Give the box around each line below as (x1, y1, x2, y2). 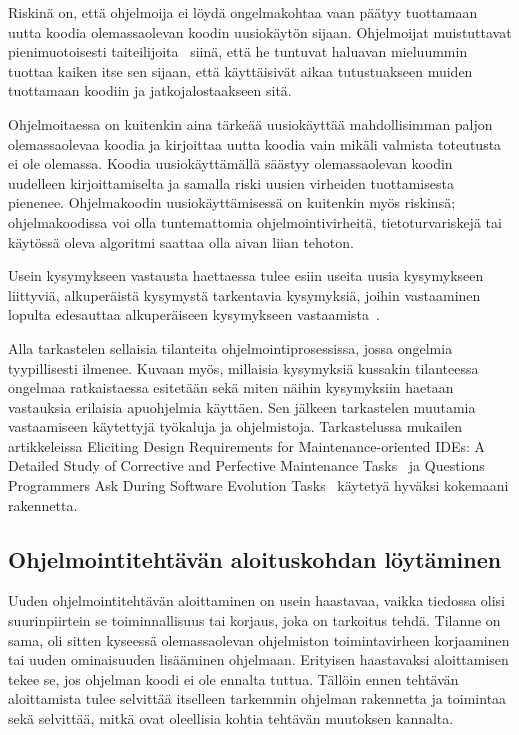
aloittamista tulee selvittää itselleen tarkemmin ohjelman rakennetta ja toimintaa (8, 688, 507, 709)
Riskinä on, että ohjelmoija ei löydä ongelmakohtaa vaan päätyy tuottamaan (8, 2, 478, 22)
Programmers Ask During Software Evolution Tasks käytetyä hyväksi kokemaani (8, 475, 509, 496)
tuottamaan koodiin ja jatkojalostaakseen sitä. (8, 80, 292, 101)
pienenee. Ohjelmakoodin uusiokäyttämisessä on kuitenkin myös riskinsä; (8, 192, 456, 213)
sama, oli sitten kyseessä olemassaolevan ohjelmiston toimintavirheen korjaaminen (8, 629, 510, 650)
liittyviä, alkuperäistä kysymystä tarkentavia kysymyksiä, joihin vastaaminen (8, 284, 481, 305)
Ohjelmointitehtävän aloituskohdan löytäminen (8, 543, 502, 574)
